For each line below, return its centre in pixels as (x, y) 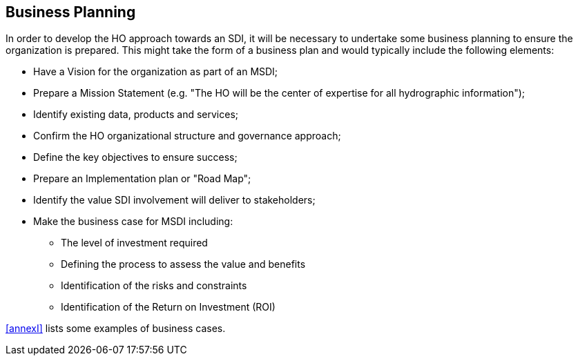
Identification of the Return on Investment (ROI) (168, 307)
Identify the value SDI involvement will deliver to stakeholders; (174, 200)
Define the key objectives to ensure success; (135, 157)
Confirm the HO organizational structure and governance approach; (187, 136)
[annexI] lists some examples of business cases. (116, 329)
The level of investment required (134, 243)
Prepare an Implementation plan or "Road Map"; (142, 179)
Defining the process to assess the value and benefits (183, 264)
